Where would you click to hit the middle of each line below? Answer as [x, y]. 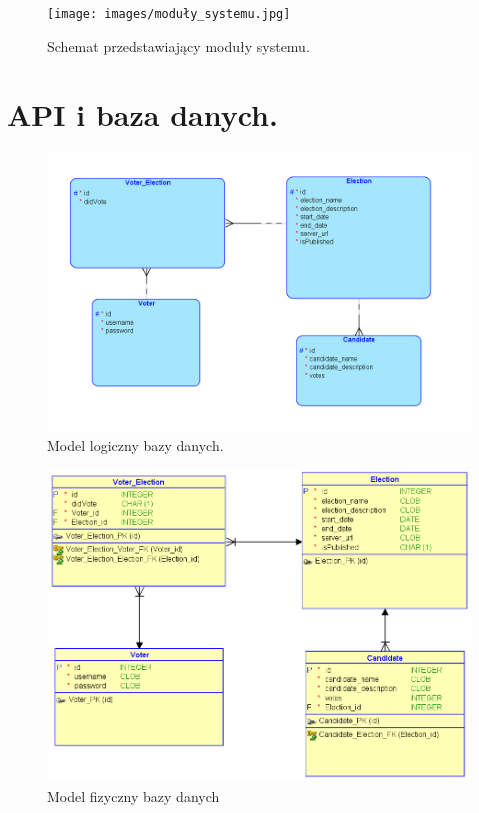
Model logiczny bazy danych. [135, 445]
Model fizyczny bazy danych [133, 795]
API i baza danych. [142, 114]
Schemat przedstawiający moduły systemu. [178, 45]
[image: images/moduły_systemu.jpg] [169, 14]
